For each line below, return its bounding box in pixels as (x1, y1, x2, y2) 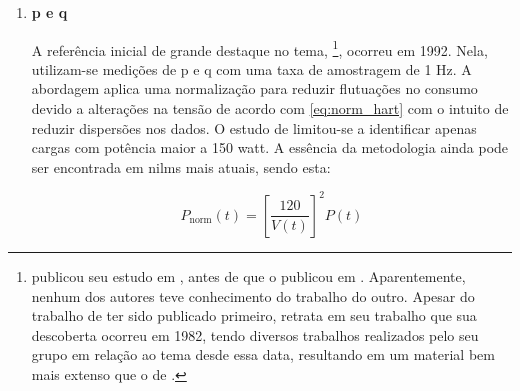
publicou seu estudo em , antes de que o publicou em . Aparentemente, (31, 265, 466, 286)
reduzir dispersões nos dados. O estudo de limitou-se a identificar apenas (31, 117, 477, 138)
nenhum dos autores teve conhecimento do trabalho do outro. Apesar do (31, 285, 475, 306)
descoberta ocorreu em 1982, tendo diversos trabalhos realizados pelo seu (31, 324, 479, 345)
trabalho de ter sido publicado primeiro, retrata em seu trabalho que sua (31, 305, 477, 326)
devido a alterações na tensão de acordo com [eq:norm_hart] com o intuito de (31, 98, 509, 119)
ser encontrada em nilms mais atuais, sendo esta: (31, 156, 331, 177)
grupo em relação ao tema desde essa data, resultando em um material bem (31, 344, 495, 365)
